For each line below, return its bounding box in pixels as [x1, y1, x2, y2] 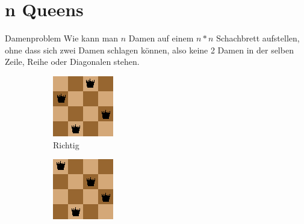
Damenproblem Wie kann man [5, 32, 119, 44]
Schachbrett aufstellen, [216, 32, 300, 44]
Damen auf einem [128, 32, 194, 44]
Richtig [53, 138, 79, 151]
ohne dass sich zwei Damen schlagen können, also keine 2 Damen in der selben [5, 43, 294, 56]
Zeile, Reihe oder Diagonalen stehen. [5, 55, 140, 68]
